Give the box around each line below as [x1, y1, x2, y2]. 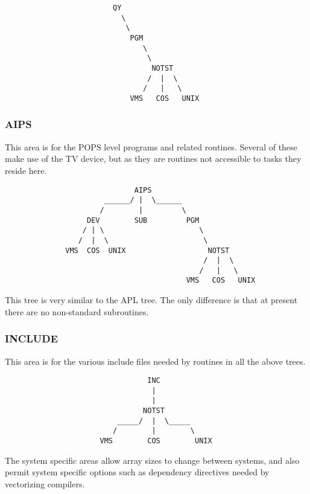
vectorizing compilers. [5, 477, 85, 490]
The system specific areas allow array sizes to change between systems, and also [5, 454, 300, 466]
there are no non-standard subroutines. [5, 305, 149, 318]
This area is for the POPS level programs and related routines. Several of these [5, 140, 297, 153]
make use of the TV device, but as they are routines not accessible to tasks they [5, 152, 302, 165]
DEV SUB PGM [87, 216, 200, 225]
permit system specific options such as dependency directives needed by [5, 466, 270, 478]
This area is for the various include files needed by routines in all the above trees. [5, 354, 306, 367]
